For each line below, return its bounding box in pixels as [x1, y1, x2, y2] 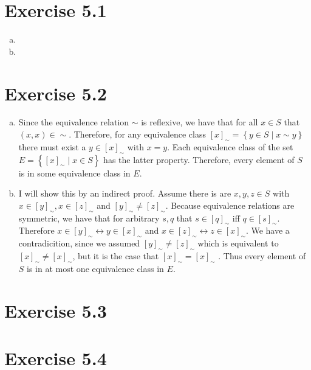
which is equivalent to [197, 237, 279, 250]
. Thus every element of [218, 250, 306, 262]
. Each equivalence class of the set [167, 140, 293, 153]
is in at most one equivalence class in [27, 262, 164, 274]
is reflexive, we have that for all [141, 116, 258, 128]
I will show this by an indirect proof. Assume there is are [18, 187, 231, 200]
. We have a [245, 224, 290, 237]
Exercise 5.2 [4, 80, 107, 105]
